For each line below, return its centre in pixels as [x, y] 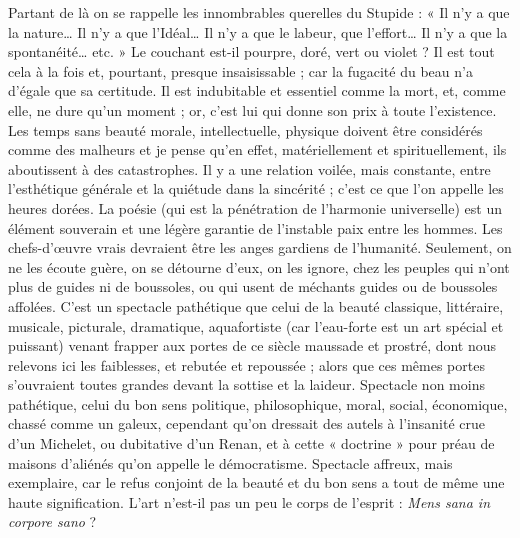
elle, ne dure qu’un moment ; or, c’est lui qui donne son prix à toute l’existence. [252, 109]
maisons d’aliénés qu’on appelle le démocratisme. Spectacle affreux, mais [230, 462]
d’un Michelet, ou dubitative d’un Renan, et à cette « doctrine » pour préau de [251, 443]
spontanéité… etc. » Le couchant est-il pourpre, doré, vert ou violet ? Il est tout [251, 51]
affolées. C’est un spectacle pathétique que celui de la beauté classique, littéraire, [256, 305]
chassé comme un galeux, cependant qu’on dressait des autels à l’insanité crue [246, 423]
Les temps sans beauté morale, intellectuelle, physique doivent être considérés [245, 129]
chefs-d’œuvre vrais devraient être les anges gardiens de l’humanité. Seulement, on [260, 247]
